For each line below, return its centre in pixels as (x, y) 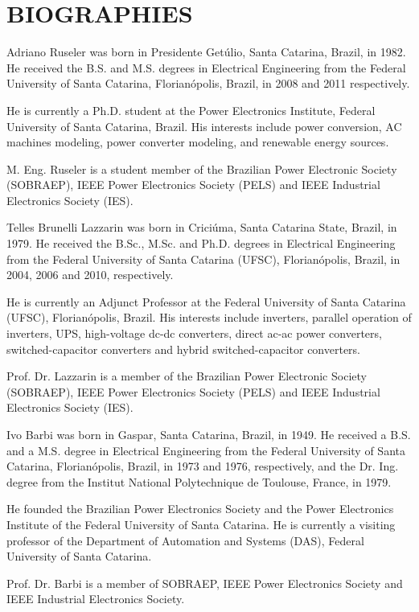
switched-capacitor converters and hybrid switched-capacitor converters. (184, 349)
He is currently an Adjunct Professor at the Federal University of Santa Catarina (206, 301)
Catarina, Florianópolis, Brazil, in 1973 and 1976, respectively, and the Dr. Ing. (203, 466)
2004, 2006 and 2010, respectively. (90, 275)
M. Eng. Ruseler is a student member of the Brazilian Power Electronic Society (202, 168)
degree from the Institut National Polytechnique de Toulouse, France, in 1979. (199, 481)
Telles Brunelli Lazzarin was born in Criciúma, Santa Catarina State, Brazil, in (202, 227)
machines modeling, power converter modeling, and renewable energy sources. (198, 142)
